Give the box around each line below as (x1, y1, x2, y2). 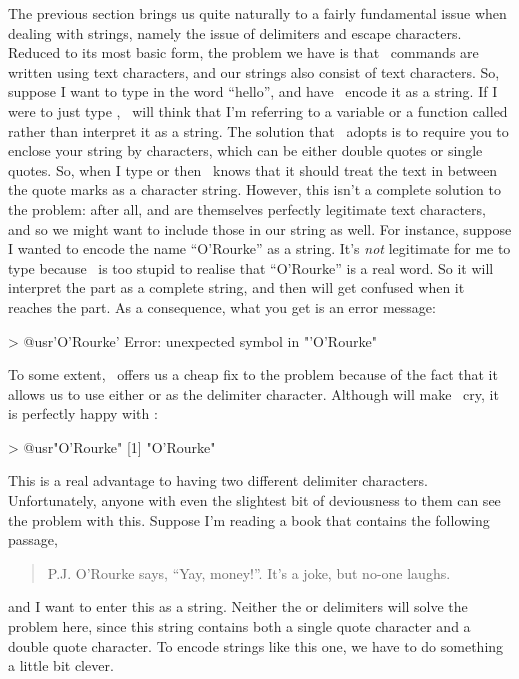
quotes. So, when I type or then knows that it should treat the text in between (8, 159, 498, 180)
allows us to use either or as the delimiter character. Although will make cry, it (8, 383, 499, 404)
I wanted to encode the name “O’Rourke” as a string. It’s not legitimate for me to (8, 238, 511, 259)
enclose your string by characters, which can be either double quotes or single (8, 140, 483, 161)
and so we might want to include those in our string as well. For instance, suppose (8, 218, 512, 239)
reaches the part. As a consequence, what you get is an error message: (8, 296, 436, 317)
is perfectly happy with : (8, 403, 158, 424)
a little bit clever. (8, 655, 114, 676)
